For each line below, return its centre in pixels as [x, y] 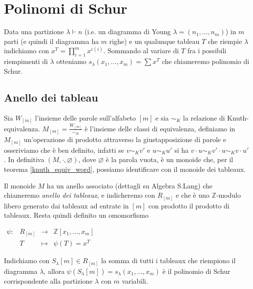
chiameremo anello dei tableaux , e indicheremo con [80, 195]
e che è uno [192, 195]
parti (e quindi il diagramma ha [52, 41]
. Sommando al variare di [141, 51]
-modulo [228, 195]
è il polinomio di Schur [196, 271]
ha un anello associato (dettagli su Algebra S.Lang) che [130, 185]
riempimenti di [26, 61]
